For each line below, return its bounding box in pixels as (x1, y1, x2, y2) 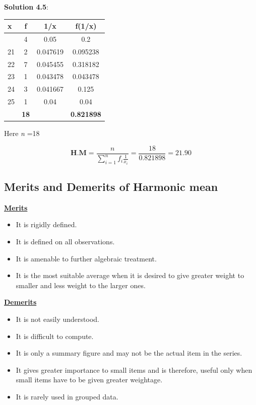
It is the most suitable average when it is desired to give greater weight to (16, 270, 244, 281)
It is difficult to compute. (16, 330, 94, 341)
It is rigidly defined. (16, 219, 77, 230)
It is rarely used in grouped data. (16, 391, 118, 401)
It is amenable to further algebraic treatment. (16, 253, 157, 263)
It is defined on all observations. (16, 236, 115, 246)
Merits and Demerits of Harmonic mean (4, 178, 218, 194)
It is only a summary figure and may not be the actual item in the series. (16, 348, 242, 358)
